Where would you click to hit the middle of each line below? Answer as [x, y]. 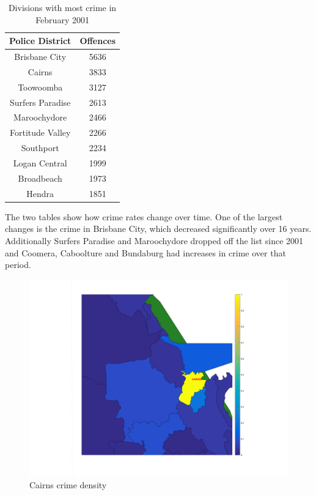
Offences [98, 41]
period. [18, 265]
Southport [40, 148]
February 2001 [62, 19]
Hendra [40, 193]
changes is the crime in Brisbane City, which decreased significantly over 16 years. [158, 229]
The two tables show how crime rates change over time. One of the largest [144, 216]
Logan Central [40, 162]
